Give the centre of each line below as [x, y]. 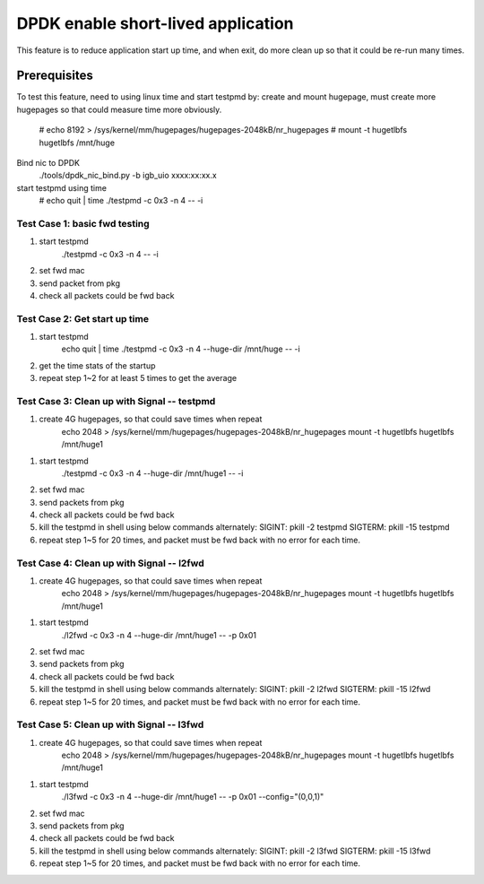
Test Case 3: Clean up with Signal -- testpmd [116, 401]
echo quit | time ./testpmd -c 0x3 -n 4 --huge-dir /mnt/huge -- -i [181, 349]
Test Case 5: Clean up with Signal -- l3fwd [110, 724]
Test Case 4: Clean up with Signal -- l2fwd [111, 563]
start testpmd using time [62, 187]
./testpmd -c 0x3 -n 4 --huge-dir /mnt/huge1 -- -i [152, 473]
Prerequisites [55, 76]
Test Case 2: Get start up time [83, 318]
